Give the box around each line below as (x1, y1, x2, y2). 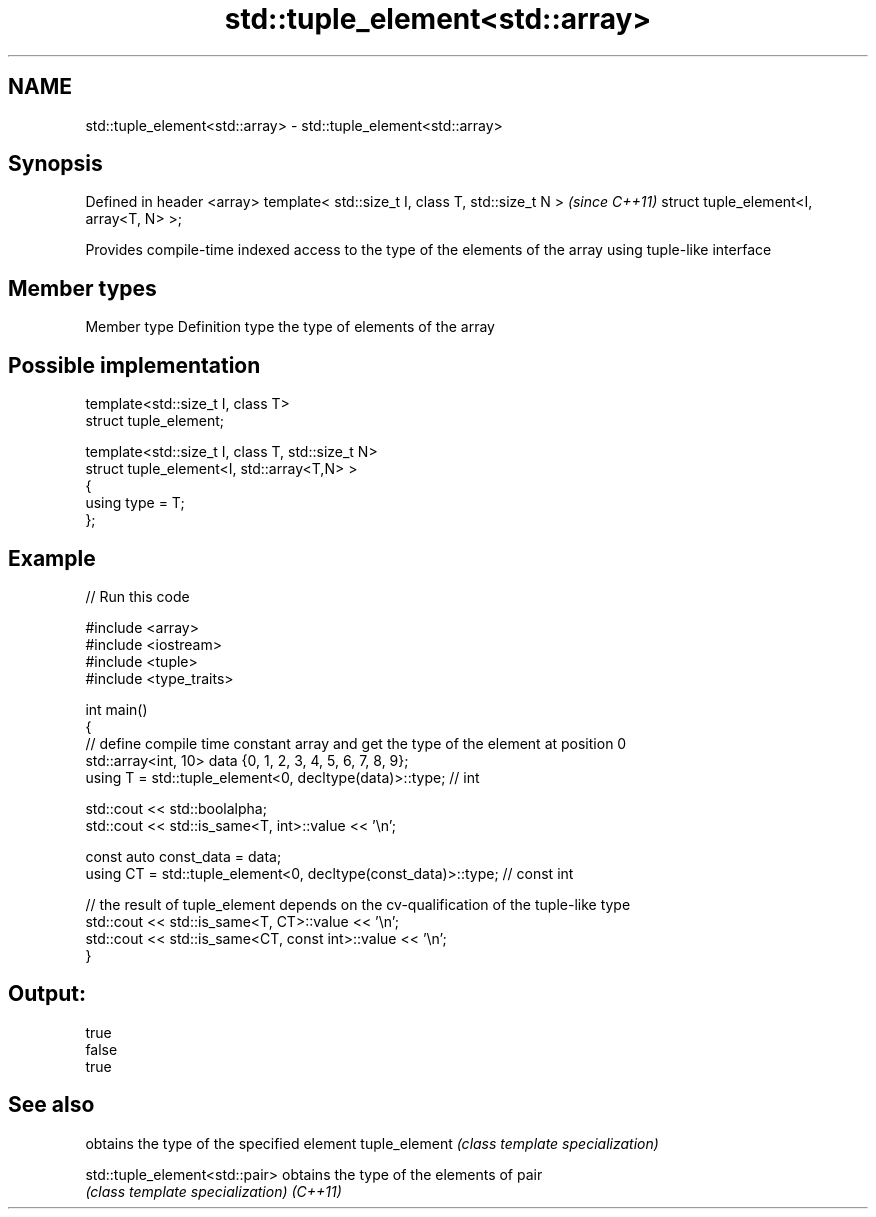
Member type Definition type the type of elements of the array (85, 318, 495, 336)
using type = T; (85, 494, 185, 512)
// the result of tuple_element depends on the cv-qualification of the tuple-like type (85, 895, 631, 913)
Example (8, 545, 96, 571)
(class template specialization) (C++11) (85, 1182, 342, 1200)
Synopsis (8, 151, 103, 177)
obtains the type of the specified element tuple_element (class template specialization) (85, 1134, 659, 1152)
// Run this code (85, 587, 190, 605)
